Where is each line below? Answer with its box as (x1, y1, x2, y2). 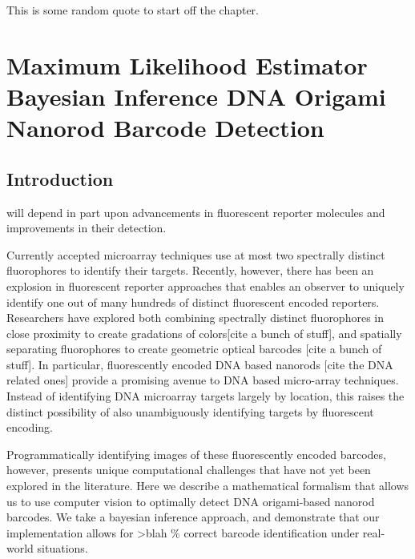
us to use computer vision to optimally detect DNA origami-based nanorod (6, 493, 375, 509)
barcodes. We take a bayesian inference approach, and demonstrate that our (6, 509, 380, 525)
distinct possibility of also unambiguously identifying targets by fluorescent (6, 403, 374, 420)
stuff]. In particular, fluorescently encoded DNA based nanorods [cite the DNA (6, 356, 393, 372)
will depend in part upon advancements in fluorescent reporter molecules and (6, 203, 385, 220)
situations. (37, 540, 88, 557)
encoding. (6, 419, 53, 436)
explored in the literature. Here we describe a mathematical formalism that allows (6, 477, 409, 494)
